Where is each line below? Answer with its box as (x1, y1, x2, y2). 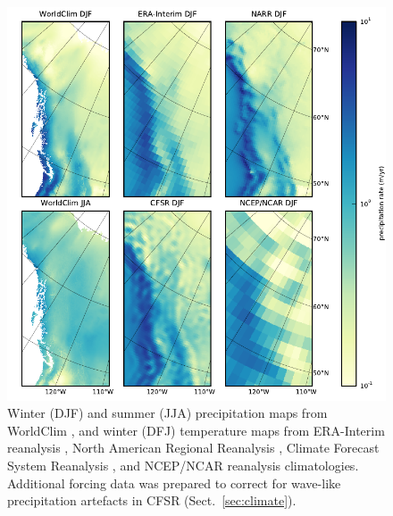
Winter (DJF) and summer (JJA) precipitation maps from (7, 404, 328, 422)
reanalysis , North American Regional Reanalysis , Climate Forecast (7, 438, 380, 457)
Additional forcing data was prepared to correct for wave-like (7, 473, 341, 492)
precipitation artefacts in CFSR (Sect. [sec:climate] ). (7, 491, 297, 510)
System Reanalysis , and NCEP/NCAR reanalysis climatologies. (7, 455, 359, 474)
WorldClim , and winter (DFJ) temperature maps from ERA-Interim (7, 420, 385, 439)
